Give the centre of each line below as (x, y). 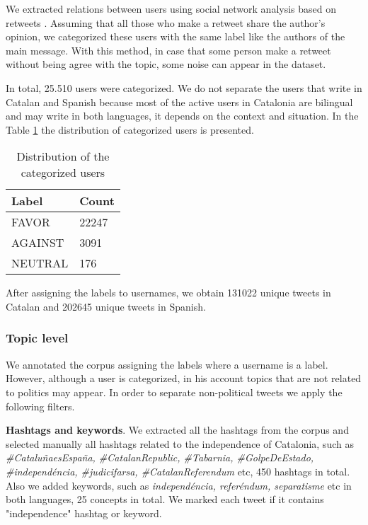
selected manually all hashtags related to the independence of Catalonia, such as (180, 443)
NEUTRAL (40, 263)
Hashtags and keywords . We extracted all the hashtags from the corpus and (177, 430)
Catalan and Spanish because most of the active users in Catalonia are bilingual (179, 102)
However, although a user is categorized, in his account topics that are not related (184, 378)
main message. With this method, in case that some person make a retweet (168, 50)
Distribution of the (63, 156)
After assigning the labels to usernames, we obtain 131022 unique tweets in (168, 293)
